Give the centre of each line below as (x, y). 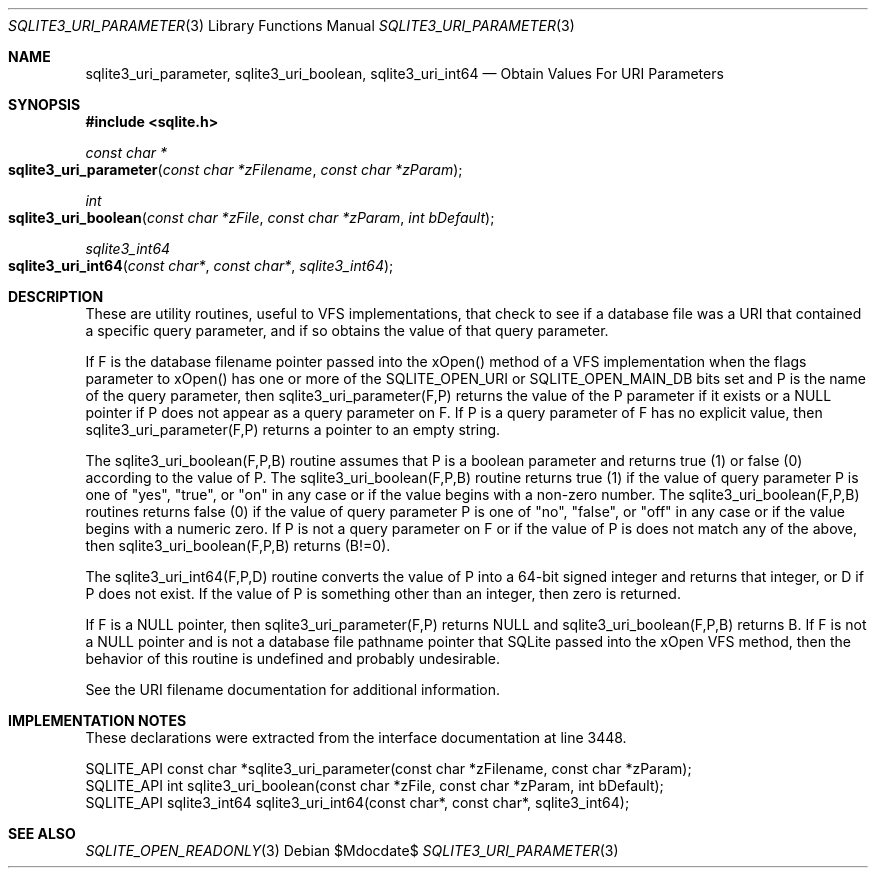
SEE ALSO (42, 833)
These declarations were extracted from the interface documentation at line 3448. (356, 737)
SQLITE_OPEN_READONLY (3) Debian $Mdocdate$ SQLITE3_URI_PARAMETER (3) (352, 850)
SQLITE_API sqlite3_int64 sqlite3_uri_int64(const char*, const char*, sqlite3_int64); (357, 802)
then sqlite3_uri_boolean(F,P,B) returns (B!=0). (238, 545)
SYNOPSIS (44, 104)
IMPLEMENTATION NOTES (97, 720)
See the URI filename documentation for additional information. (293, 689)
